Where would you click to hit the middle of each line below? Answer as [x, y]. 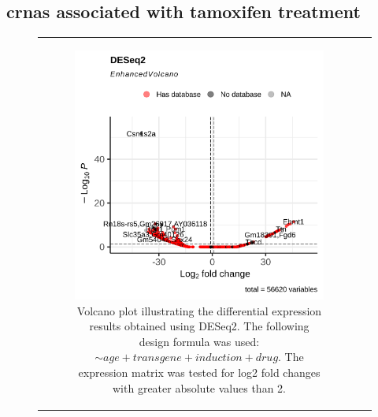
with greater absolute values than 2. [199, 387]
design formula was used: [199, 341]
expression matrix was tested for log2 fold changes [199, 372]
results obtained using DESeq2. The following [199, 326]
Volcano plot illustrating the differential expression [199, 310]
